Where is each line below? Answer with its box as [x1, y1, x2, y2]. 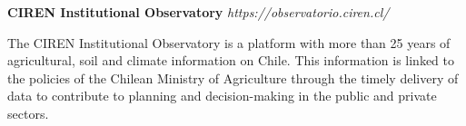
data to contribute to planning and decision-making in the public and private [7, 86, 437, 105]
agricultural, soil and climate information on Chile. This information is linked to [7, 51, 454, 70]
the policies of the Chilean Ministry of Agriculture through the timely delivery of [7, 68, 459, 87]
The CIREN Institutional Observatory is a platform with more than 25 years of [7, 33, 451, 52]
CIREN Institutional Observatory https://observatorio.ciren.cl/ [7, 3, 390, 21]
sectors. [7, 103, 49, 122]
